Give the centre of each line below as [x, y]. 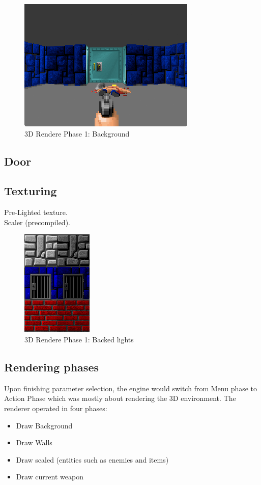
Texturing [31, 191]
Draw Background [44, 425]
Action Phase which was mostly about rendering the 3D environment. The [120, 398]
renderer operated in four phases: [56, 408]
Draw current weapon [50, 477]
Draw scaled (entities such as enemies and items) [92, 459]
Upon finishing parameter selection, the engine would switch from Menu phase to [131, 388]
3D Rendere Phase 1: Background [77, 133]
